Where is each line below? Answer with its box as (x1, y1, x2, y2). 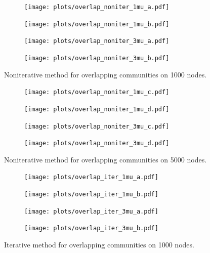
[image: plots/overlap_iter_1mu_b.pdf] (24, 191, 158, 198)
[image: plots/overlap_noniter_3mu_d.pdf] (24, 140, 170, 147)
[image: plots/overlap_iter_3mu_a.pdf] (24, 207, 158, 215)
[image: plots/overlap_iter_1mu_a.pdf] (24, 174, 158, 181)
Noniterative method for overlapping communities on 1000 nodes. (4, 69, 207, 79)
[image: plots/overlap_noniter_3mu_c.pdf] (24, 122, 170, 130)
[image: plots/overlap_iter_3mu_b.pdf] (24, 225, 158, 232)
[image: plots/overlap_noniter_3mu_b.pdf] (24, 54, 170, 62)
